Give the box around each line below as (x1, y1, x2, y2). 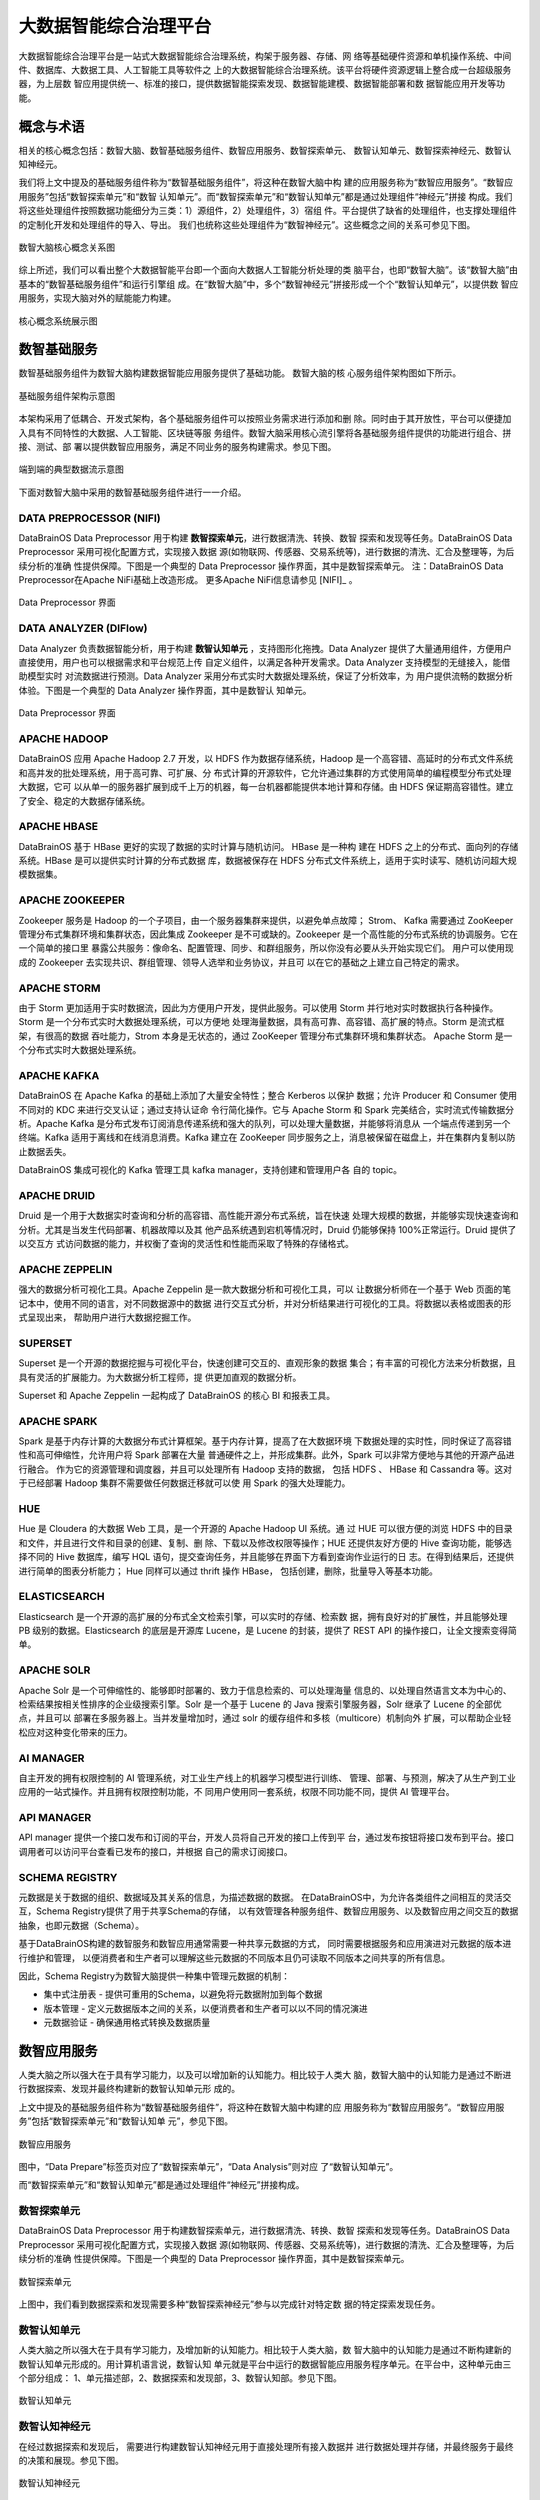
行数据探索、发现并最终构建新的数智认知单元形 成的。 (18, 2083, 240, 2095)
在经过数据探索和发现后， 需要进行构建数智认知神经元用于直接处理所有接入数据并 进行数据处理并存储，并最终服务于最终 (18, 2440, 514, 2452)
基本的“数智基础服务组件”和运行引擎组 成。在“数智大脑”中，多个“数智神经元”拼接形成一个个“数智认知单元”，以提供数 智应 (18, 278, 519, 290)
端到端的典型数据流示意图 (18, 463, 124, 475)
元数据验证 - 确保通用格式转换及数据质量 (43, 2016, 211, 2029)
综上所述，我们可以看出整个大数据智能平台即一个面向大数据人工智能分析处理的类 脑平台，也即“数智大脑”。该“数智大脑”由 (18, 264, 519, 276)
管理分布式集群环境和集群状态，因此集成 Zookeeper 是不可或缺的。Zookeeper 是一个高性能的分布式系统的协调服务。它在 (18, 928, 519, 940)
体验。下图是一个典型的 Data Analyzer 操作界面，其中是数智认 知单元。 (18, 684, 312, 696)
